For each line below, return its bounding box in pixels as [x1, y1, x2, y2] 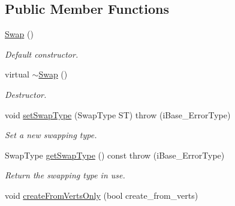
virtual [5, 68, 29, 80]
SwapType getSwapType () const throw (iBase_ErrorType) [5, 148, 225, 161]
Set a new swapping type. [5, 129, 97, 141]
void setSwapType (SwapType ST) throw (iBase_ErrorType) [5, 108, 231, 121]
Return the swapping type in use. [5, 169, 125, 181]
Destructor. [5, 88, 47, 100]
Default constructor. [5, 47, 79, 60]
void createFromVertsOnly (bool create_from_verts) [5, 189, 198, 201]
